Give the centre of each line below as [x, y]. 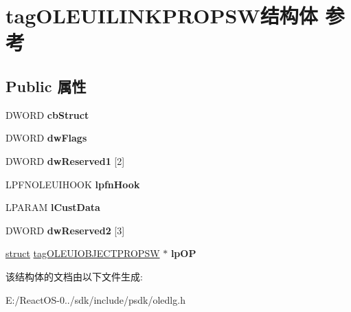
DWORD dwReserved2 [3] [65, 230]
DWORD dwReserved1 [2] [65, 160]
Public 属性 [46, 86]
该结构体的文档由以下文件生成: [74, 276]
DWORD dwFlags [46, 138]
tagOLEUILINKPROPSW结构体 [162, 15]
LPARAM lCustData [53, 207]
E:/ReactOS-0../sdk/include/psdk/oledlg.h [95, 299]
